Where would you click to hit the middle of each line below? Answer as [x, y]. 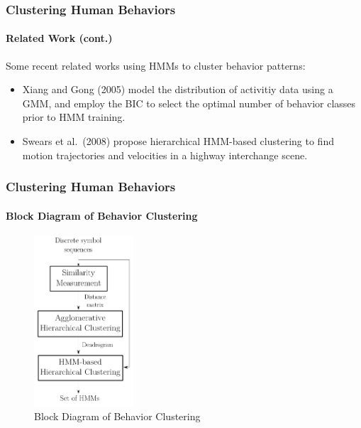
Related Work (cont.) [59, 38]
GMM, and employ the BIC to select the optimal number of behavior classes [189, 103]
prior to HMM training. [74, 117]
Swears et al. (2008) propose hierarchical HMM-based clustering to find [178, 141]
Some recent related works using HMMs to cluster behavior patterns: [156, 65]
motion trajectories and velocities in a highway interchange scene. [165, 155]
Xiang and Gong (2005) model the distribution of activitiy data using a [178, 89]
